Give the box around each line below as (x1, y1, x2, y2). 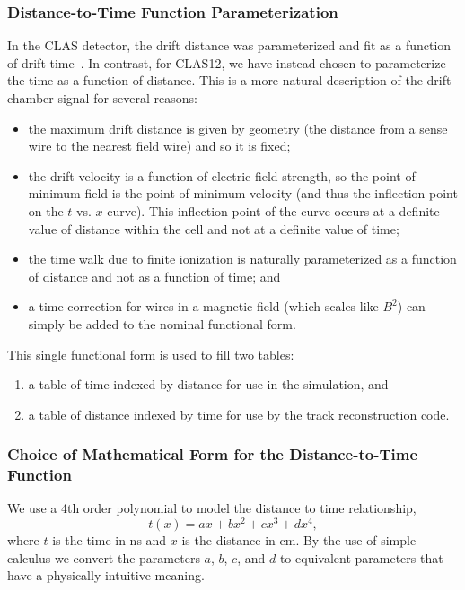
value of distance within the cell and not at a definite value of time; (28, 219, 399, 238)
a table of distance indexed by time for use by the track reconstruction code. (28, 404, 450, 423)
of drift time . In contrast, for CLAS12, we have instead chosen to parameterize (7, 53, 446, 72)
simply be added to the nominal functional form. (28, 314, 296, 333)
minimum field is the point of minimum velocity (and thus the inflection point (28, 184, 458, 203)
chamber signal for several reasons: (7, 89, 198, 107)
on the (28, 201, 64, 220)
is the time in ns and (52, 531, 167, 550)
